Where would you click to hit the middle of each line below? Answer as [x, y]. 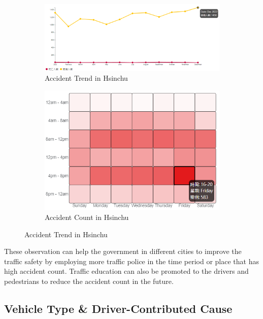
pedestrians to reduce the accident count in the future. [89, 281]
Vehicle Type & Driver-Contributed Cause [118, 308]
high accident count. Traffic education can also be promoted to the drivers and [126, 271]
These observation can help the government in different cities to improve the [123, 251]
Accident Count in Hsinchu [87, 217]
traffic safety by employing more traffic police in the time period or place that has [131, 261]
